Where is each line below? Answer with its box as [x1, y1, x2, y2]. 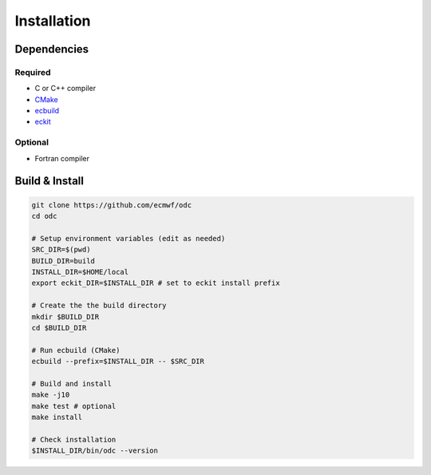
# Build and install [31, 379, 112, 388]
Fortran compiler [34, 153, 89, 163]
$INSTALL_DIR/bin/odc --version [31, 446, 159, 455]
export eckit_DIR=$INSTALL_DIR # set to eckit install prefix [31, 279, 280, 287]
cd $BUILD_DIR [31, 323, 87, 332]
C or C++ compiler [34, 84, 96, 93]
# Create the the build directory [31, 301, 167, 311]
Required [14, 66, 51, 77]
